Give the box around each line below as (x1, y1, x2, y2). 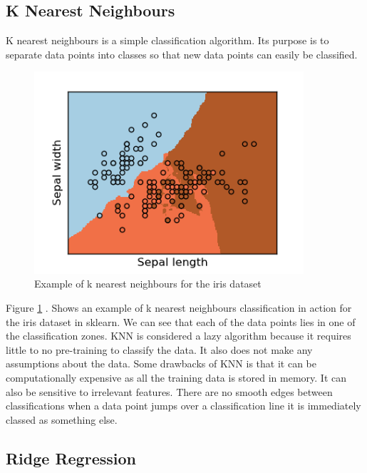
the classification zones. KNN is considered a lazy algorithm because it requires (6, 328, 351, 343)
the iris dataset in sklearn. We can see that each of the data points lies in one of (6, 314, 356, 329)
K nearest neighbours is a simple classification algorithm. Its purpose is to (6, 33, 329, 48)
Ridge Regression (6, 447, 136, 469)
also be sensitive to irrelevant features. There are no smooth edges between (6, 384, 333, 399)
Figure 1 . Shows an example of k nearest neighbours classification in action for (6, 300, 352, 315)
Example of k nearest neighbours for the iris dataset (34, 276, 262, 291)
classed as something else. (6, 412, 118, 427)
